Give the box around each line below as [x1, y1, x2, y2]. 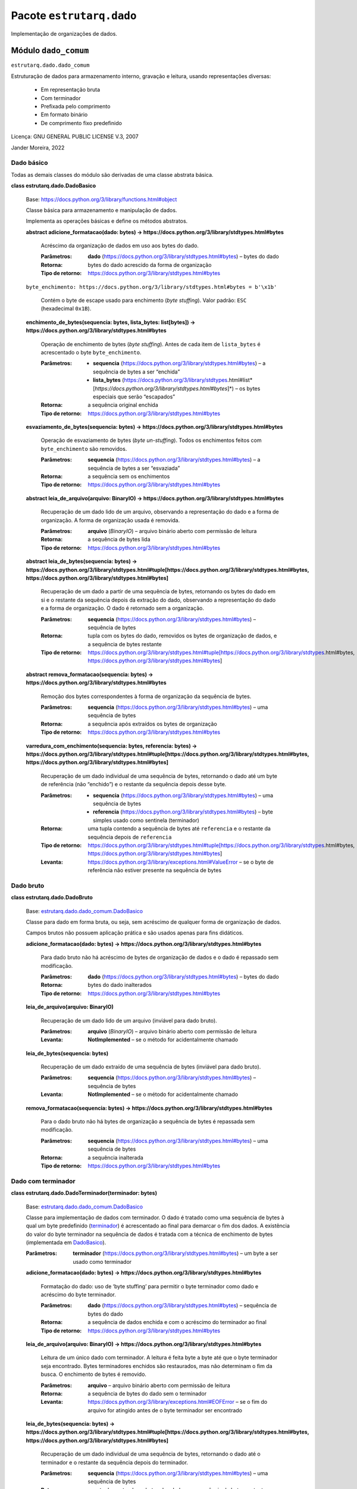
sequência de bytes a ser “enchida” [93, 368, 180, 375]
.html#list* [227, 376, 253, 384]
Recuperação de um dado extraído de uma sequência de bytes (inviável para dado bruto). [40, 1063, 261, 1070]
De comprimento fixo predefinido [40, 119, 122, 126]
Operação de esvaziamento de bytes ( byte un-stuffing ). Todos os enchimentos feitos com [40, 437, 262, 444]
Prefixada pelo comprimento [40, 103, 111, 110]
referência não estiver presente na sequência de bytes [87, 867, 222, 874]
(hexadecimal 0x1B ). [40, 305, 92, 312]
